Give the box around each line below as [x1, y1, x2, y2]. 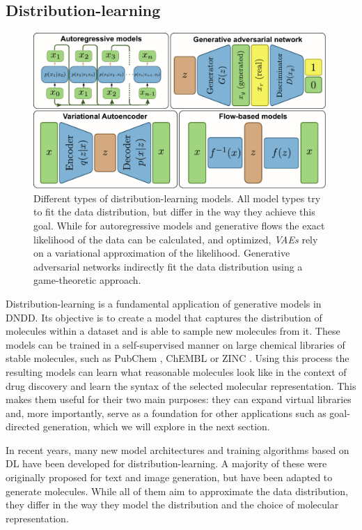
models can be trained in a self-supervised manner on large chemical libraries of [6, 337, 345, 351]
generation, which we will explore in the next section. [42, 419, 270, 434]
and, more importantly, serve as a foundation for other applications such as [6, 405, 326, 420]
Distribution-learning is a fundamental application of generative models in [6, 296, 322, 310]
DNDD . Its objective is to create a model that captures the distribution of [6, 310, 322, 324]
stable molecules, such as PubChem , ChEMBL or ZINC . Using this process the [6, 351, 349, 365]
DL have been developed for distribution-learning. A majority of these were [6, 456, 327, 471]
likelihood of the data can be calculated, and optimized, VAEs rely [33, 232, 318, 246]
